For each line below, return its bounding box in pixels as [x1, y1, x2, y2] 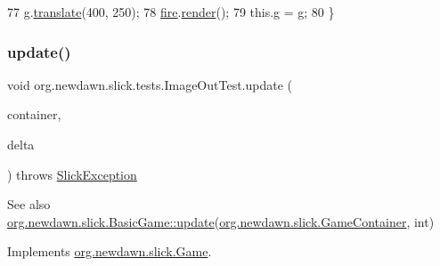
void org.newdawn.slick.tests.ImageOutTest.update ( [7, 75, 293, 93]
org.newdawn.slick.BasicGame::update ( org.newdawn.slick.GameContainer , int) [7, 212, 435, 230]
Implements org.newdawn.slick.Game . [7, 242, 212, 261]
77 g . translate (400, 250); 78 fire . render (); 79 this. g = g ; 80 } [7, 3, 335, 20]
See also [7, 195, 51, 214]
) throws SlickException [7, 165, 137, 183]
